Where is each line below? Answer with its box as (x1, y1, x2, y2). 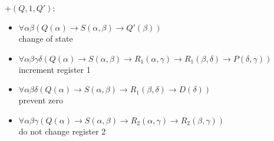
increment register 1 (18, 63, 91, 75)
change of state (18, 32, 73, 44)
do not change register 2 (18, 125, 106, 137)
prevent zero (18, 94, 63, 106)
